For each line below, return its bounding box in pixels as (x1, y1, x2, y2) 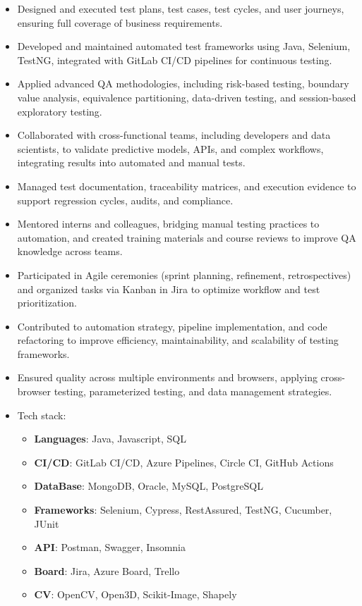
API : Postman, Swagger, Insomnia (34, 540, 186, 555)
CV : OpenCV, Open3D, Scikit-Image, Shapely (34, 587, 237, 602)
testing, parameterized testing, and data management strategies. (54, 384, 332, 399)
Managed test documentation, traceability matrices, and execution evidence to (17, 178, 356, 193)
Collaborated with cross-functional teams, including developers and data (17, 128, 331, 142)
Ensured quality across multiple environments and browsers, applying (17, 370, 318, 385)
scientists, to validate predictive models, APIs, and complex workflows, (17, 141, 324, 156)
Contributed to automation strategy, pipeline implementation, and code (17, 319, 327, 333)
